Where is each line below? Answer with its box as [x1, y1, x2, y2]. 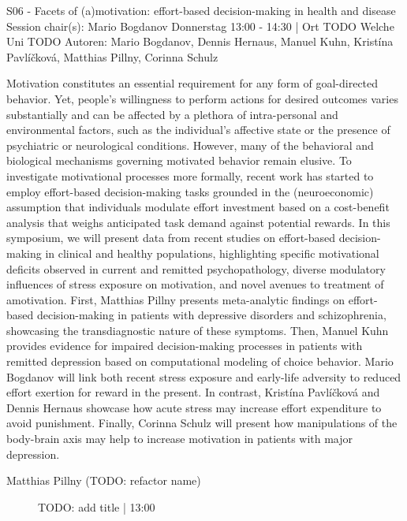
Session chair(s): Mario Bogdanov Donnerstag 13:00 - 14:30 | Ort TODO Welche [6, 17, 394, 34]
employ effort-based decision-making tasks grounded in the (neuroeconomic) [6, 183, 374, 199]
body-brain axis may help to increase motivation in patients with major [6, 430, 353, 447]
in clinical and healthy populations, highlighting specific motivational [45, 244, 379, 261]
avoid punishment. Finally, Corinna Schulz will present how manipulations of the [6, 415, 398, 431]
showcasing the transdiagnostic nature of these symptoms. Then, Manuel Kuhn [6, 322, 389, 338]
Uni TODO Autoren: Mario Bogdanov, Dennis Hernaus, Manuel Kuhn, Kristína [6, 33, 394, 50]
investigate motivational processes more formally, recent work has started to [6, 167, 374, 184]
